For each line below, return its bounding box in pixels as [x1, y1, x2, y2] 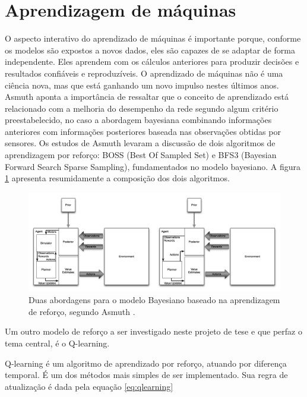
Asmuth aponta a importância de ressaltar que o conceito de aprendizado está [5, 90, 289, 103]
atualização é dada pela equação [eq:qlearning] [5, 380, 173, 392]
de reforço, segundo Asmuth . [29, 305, 135, 317]
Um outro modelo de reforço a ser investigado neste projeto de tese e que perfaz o [5, 325, 302, 338]
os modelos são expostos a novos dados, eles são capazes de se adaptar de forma [5, 43, 295, 56]
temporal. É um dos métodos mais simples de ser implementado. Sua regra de [5, 368, 288, 381]
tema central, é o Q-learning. [5, 337, 110, 349]
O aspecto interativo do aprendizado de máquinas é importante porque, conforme [5, 32, 301, 45]
